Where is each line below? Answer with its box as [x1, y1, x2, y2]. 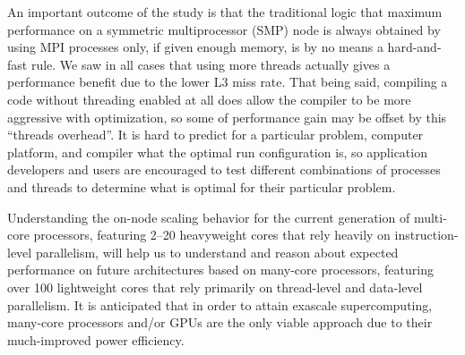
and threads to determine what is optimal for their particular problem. [7, 177, 396, 196]
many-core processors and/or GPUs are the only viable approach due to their [7, 313, 433, 332]
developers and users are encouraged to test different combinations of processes [7, 160, 441, 179]
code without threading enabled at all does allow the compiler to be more [7, 89, 411, 108]
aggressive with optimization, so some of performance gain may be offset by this [7, 107, 447, 126]
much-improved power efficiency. [7, 330, 185, 349]
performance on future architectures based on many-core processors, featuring [7, 260, 434, 279]
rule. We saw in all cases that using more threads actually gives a [30, 55, 391, 73]
